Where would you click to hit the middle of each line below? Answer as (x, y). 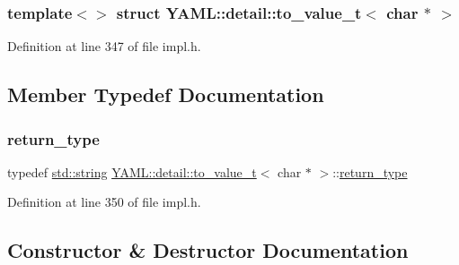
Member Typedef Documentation (166, 94)
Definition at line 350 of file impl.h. (104, 202)
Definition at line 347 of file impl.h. (104, 46)
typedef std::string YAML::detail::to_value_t (132, 171)
